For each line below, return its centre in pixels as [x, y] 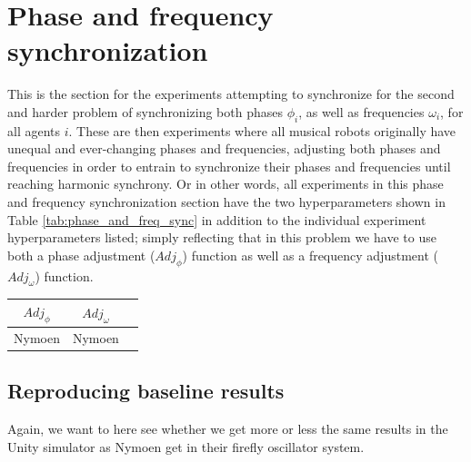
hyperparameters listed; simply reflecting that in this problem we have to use [222, 237]
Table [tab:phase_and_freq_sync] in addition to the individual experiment [217, 219]
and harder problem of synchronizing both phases [145, 111]
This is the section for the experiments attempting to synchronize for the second [231, 94]
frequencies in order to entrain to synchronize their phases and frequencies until [229, 166]
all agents [34, 130]
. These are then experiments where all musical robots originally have [262, 130]
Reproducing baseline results [146, 391]
